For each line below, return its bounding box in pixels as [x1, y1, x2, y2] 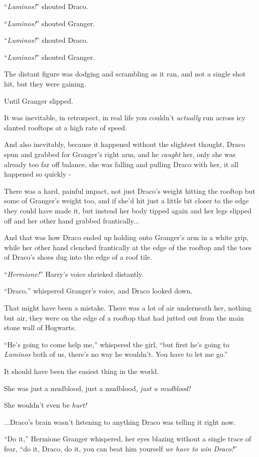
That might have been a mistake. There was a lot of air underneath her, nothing [4, 302, 252, 313]
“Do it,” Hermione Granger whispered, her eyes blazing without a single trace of [4, 433, 251, 444]
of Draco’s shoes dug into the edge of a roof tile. [4, 252, 152, 262]
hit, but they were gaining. [4, 78, 86, 89]
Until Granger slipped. [4, 95, 73, 106]
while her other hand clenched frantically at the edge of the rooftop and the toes [4, 242, 252, 252]
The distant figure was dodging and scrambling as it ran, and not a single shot [4, 68, 246, 79]
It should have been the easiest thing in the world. [4, 366, 159, 376]
